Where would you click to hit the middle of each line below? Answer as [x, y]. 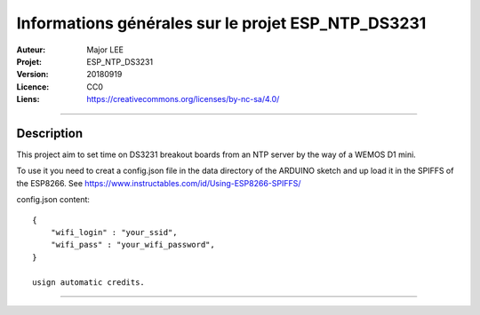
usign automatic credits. [89, 282]
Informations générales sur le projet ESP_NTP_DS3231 [221, 23]
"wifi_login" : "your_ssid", [114, 232]
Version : [32, 75]
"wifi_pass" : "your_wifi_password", [132, 245]
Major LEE [105, 50]
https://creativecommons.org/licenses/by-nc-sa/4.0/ [183, 99]
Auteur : [31, 50]
